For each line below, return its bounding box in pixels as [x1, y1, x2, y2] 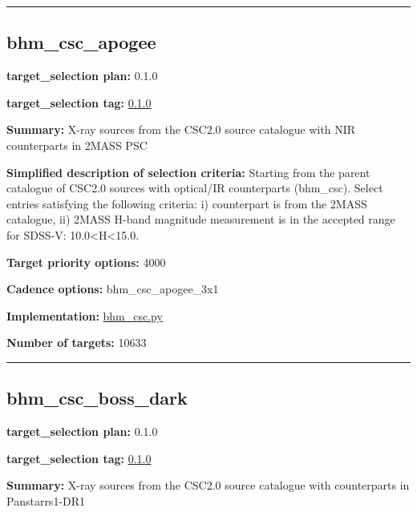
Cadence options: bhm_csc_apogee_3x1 [6, 280, 219, 297]
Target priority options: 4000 [6, 253, 166, 270]
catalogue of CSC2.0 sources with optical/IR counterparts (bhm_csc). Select [6, 179, 383, 196]
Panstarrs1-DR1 [6, 492, 86, 509]
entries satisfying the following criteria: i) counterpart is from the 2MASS [6, 195, 367, 212]
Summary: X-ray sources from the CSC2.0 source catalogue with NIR [6, 121, 356, 138]
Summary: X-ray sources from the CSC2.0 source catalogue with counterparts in [6, 477, 410, 494]
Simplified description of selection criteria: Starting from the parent [6, 163, 370, 180]
